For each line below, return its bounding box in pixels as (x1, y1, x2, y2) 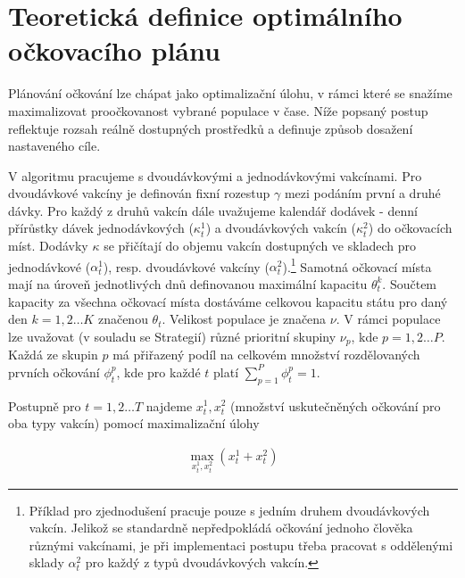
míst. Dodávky (8, 236, 88, 255)
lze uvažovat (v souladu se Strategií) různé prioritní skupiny (8, 326, 336, 345)
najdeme (145, 396, 193, 415)
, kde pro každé (116, 362, 201, 381)
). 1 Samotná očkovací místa (282, 254, 432, 276)
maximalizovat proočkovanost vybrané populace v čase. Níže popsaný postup (8, 101, 428, 120)
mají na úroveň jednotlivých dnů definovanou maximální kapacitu (8, 274, 368, 293)
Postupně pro (8, 396, 81, 415)
